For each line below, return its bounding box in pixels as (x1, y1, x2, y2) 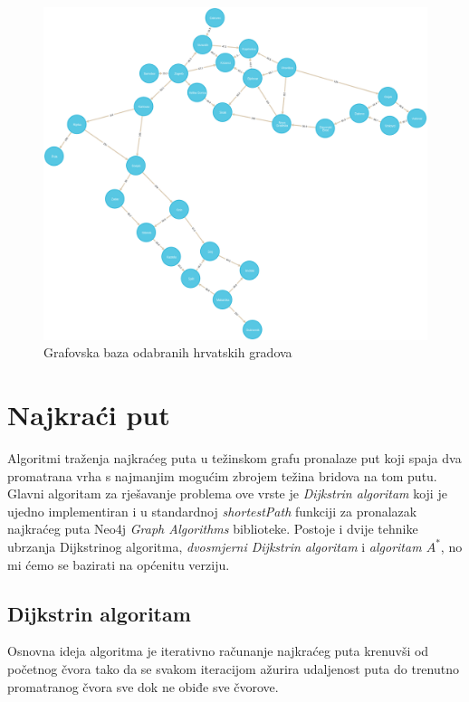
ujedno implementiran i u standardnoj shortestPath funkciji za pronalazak (7, 501, 417, 520)
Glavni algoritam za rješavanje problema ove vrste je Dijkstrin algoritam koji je (7, 484, 447, 503)
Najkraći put (7, 396, 170, 433)
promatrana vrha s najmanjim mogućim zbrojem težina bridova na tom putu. (7, 466, 437, 485)
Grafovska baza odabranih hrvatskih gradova (43, 343, 292, 362)
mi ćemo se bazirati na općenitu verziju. (7, 555, 230, 574)
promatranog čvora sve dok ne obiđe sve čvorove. (7, 677, 279, 696)
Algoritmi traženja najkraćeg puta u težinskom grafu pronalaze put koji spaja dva (7, 449, 462, 467)
